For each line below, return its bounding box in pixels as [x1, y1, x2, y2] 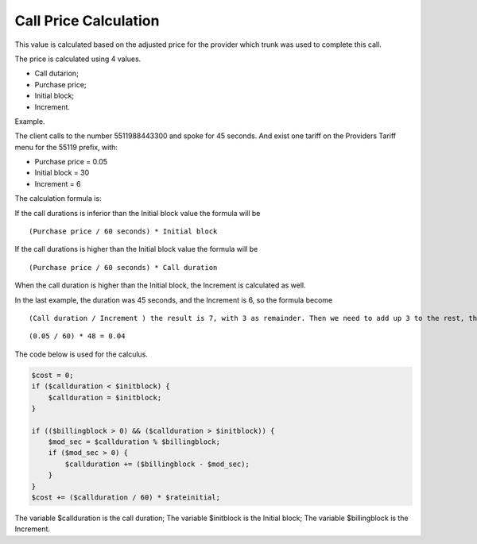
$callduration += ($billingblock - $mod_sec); [64, 459, 250, 469]
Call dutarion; [34, 68, 79, 79]
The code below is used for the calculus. [14, 349, 149, 359]
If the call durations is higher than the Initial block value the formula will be [14, 245, 258, 254]
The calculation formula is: [14, 194, 103, 203]
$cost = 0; [31, 370, 74, 380]
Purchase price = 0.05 [34, 157, 107, 167]
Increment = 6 [34, 179, 81, 188]
